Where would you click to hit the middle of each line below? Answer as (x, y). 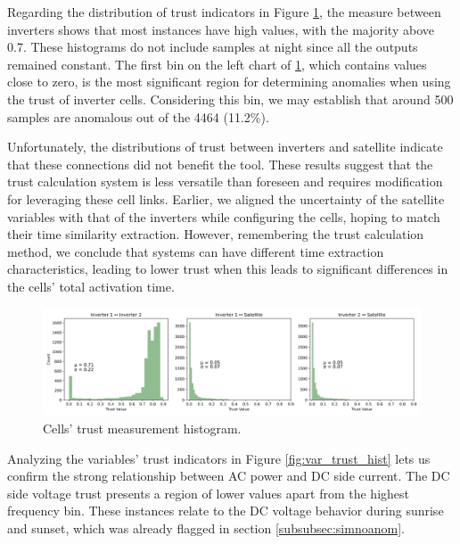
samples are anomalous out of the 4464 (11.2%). (138, 116)
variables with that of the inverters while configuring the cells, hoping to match (224, 216)
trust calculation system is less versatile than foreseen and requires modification (225, 181)
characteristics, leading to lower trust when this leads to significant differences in (228, 269)
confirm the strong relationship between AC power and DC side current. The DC (229, 476)
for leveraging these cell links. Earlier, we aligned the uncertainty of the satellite (226, 198)
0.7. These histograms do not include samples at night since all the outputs (213, 47)
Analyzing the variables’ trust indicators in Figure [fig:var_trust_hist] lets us (219, 458)
